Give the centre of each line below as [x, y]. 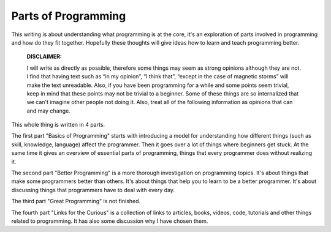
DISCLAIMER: [44, 57]
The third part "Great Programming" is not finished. [76, 201]
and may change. [48, 111]
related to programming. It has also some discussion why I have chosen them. [110, 221]
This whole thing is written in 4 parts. [58, 125]
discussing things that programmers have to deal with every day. [93, 190]
